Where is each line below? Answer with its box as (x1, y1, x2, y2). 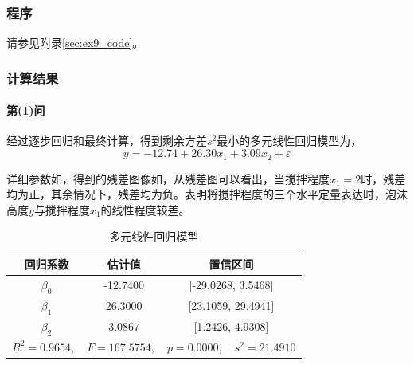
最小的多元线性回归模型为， (217, 132, 362, 149)
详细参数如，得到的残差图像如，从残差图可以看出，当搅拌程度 (6, 170, 330, 186)
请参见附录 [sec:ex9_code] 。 (6, 34, 144, 51)
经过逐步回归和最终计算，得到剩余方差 (6, 132, 207, 149)
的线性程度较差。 (100, 201, 190, 218)
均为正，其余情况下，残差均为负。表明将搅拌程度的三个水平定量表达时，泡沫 (6, 186, 408, 202)
